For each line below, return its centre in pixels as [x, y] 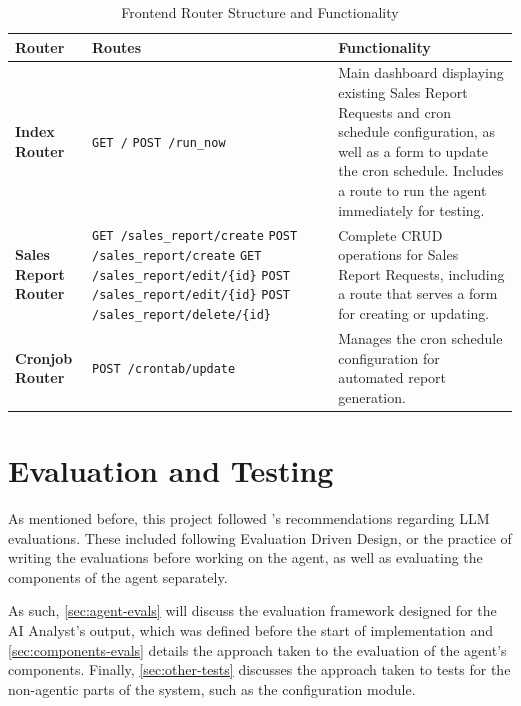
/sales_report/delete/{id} [181, 315]
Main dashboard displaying [421, 72]
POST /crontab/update [164, 369]
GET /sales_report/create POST [195, 236]
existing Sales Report [403, 92]
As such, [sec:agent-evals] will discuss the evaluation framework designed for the [252, 610]
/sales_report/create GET [177, 256]
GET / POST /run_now [159, 142]
